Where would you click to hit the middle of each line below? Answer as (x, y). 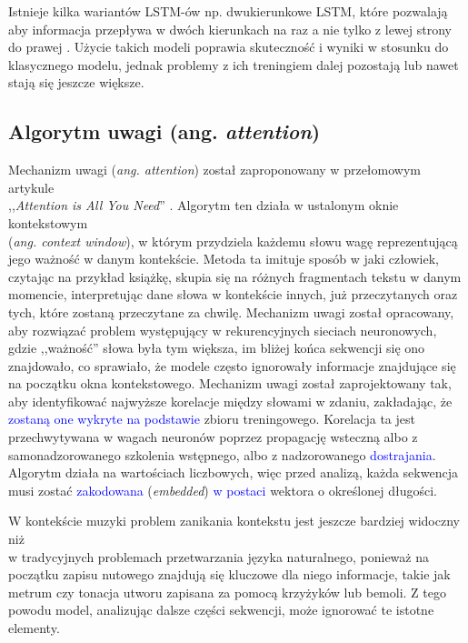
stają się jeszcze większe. (76, 82)
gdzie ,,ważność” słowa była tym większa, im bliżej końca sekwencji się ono (217, 348)
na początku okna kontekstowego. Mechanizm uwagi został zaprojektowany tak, (230, 383)
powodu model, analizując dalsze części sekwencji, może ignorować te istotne (221, 610)
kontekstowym (48, 222)
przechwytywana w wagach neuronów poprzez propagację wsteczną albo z (213, 437)
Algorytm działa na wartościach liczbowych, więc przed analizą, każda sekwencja (233, 472)
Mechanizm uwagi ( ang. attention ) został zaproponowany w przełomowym (214, 170)
